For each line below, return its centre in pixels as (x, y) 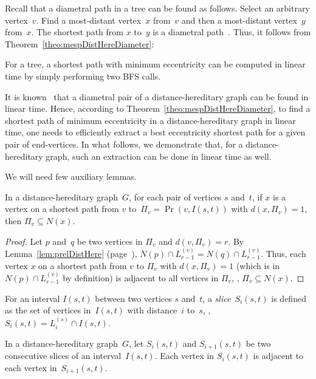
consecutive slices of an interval (63, 356)
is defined (289, 298)
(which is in (258, 265)
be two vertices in (110, 241)
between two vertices (133, 298)
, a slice (217, 298)
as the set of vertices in (48, 310)
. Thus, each (283, 253)
